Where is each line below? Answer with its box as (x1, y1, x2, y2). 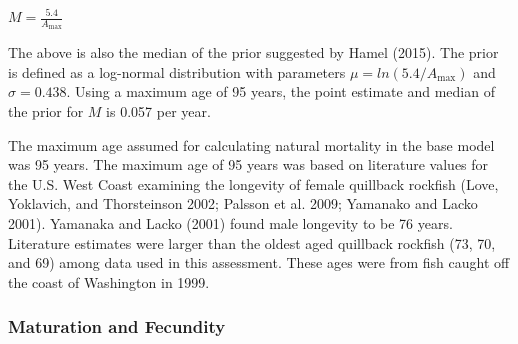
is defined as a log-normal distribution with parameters (8, 61, 346, 82)
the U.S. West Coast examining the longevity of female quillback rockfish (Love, (8, 173, 499, 194)
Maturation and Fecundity (8, 314, 226, 339)
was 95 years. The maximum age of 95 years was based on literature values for (8, 154, 489, 175)
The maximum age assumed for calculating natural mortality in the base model (8, 134, 495, 155)
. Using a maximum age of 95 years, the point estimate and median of (66, 81, 495, 102)
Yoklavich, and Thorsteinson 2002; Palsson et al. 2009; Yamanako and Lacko (8, 193, 478, 214)
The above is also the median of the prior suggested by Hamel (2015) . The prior (8, 42, 499, 63)
